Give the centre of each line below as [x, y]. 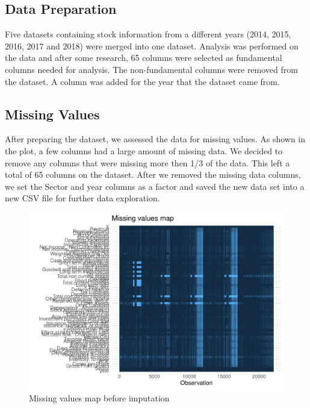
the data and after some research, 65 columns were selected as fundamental [144, 58]
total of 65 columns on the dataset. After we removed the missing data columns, [153, 174]
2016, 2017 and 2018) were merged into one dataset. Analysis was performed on [152, 46]
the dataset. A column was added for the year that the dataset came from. [142, 81]
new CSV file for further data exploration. [82, 198]
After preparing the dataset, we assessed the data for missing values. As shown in [155, 139]
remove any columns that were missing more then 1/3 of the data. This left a [147, 162]
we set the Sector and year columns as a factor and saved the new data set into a [155, 186]
